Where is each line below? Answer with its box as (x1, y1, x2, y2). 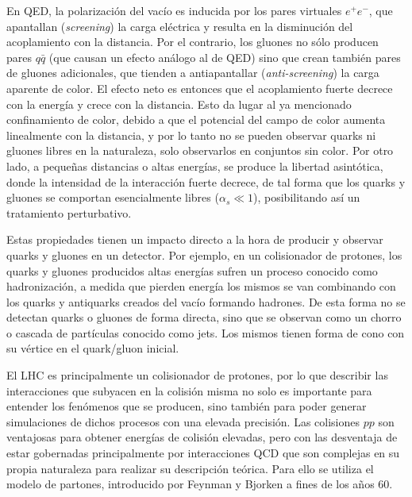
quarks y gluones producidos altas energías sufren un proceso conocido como (6, 262, 378, 279)
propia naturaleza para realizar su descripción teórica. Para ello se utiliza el (6, 460, 374, 476)
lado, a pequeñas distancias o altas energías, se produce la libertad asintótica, (6, 157, 383, 174)
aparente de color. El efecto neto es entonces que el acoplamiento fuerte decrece (6, 79, 393, 96)
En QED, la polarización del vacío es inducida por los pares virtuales (6, 2, 342, 18)
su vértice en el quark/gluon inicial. (6, 340, 179, 356)
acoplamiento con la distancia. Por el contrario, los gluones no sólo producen (6, 33, 379, 50)
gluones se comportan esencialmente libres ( (6, 189, 219, 206)
